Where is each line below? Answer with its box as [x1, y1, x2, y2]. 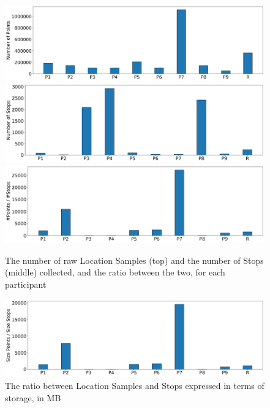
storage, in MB [5, 391, 61, 404]
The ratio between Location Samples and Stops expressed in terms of [5, 379, 264, 391]
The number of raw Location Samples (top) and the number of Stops [5, 253, 264, 266]
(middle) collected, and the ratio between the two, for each [5, 266, 225, 279]
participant [5, 277, 47, 290]
